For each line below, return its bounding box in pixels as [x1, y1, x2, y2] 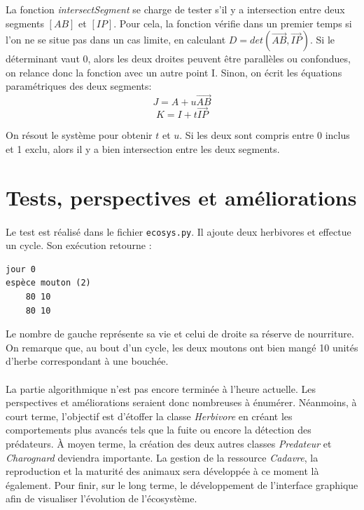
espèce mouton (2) [6, 278, 91, 288]
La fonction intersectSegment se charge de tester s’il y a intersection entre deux [6, 2, 345, 16]
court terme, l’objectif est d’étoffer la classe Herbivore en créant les [6, 408, 293, 423]
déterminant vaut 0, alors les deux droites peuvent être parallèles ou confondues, [6, 51, 351, 66]
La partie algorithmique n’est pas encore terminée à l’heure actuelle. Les [6, 381, 316, 396]
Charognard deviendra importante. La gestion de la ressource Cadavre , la [6, 450, 318, 464]
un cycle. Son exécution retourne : [6, 238, 152, 253]
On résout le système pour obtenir [6, 128, 153, 142]
